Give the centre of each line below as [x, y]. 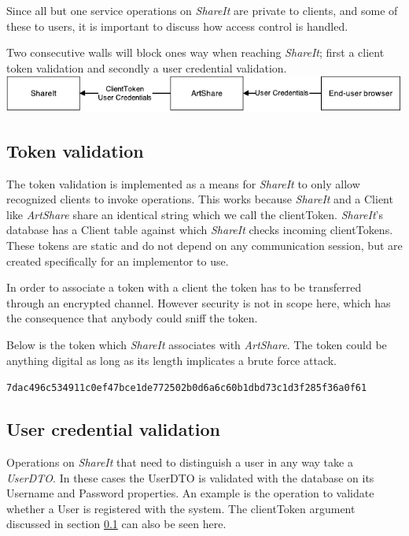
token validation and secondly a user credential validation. [147, 67]
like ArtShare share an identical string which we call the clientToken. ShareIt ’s [195, 214]
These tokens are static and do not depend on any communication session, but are [204, 245]
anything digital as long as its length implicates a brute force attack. [171, 360]
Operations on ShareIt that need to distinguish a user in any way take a [180, 462]
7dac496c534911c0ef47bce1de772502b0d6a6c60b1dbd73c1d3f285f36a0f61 [187, 388]
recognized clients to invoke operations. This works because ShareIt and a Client [200, 199]
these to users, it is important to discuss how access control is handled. [177, 26]
